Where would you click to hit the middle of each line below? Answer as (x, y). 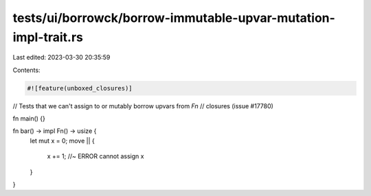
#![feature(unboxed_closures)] (80, 88)
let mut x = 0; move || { (63, 140)
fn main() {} (29, 119)
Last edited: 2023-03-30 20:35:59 (61, 58)
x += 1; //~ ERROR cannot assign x (95, 156)
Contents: (26, 70)
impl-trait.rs (48, 37)
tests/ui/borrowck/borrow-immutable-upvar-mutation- (174, 18)
